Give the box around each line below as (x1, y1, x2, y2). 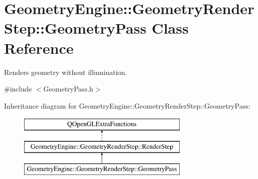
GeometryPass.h (43, 83, 93, 94)
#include (4, 83, 32, 94)
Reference (4, 37, 74, 58)
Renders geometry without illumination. (4, 66, 127, 77)
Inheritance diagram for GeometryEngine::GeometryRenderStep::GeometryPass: (4, 100, 250, 111)
